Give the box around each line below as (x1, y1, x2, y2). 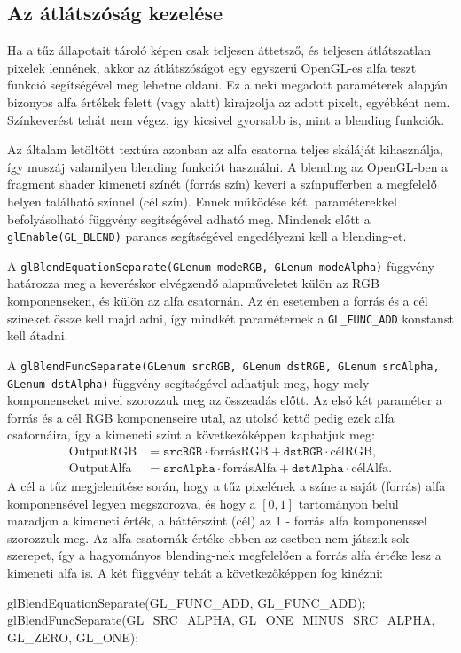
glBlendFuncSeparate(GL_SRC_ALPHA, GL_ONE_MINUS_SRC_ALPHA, (7, 610, 435, 629)
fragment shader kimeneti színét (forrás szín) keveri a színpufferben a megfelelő (7, 175, 437, 193)
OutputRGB (68, 446, 137, 458)
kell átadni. (7, 326, 68, 345)
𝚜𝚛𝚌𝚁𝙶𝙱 (162, 446, 203, 458)
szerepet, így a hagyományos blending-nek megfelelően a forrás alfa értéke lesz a (7, 546, 441, 564)
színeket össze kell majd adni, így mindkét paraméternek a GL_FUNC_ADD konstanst (7, 308, 454, 327)
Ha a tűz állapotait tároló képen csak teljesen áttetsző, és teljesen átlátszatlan (7, 41, 432, 59)
